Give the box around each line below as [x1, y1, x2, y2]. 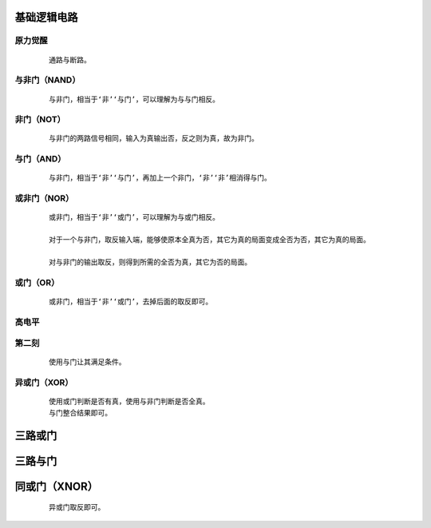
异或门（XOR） [14, 377, 73, 388]
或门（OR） [14, 276, 60, 288]
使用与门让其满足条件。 [49, 358, 126, 367]
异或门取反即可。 [49, 503, 105, 512]
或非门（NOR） [14, 193, 74, 204]
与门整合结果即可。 [49, 408, 112, 417]
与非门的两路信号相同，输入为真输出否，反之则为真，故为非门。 [49, 134, 259, 143]
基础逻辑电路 [14, 10, 78, 24]
